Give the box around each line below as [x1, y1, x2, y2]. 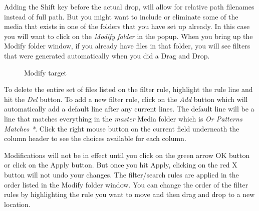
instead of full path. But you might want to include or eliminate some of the [4, 11, 238, 21]
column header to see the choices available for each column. [4, 133, 186, 143]
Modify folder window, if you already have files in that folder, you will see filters [4, 40, 250, 51]
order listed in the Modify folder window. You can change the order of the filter [4, 179, 248, 189]
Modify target [24, 67, 67, 77]
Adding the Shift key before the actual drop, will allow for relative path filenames [4, 1, 254, 11]
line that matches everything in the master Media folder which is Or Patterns [4, 113, 242, 123]
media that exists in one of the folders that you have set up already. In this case [4, 21, 250, 31]
